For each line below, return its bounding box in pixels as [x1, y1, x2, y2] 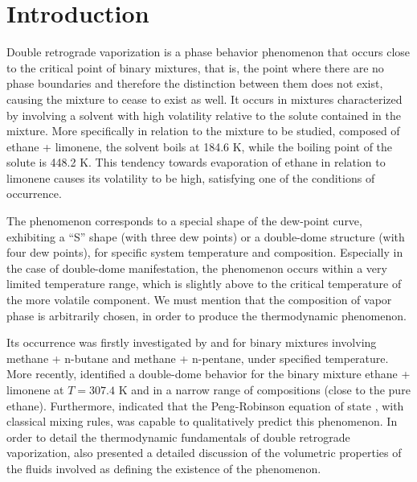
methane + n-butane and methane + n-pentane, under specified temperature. [6, 349, 389, 366]
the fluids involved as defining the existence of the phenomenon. [6, 459, 321, 476]
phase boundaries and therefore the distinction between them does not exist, [6, 75, 383, 92]
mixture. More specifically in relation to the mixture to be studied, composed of [6, 122, 400, 139]
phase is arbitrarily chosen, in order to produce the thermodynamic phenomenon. [6, 307, 407, 323]
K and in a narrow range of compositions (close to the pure [118, 381, 411, 398]
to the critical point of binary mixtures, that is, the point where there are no [6, 59, 384, 76]
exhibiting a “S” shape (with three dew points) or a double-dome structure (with [6, 228, 405, 245]
